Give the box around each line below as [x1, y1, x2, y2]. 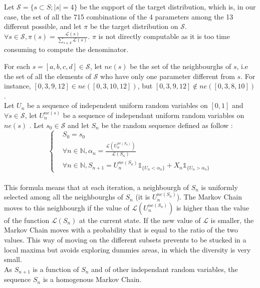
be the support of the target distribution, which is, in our [80, 1, 256, 11]
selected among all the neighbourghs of [4, 191, 123, 202]
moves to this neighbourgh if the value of [4, 202, 130, 212]
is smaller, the [210, 214, 254, 225]
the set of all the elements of [4, 70, 91, 81]
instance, [4, 80, 31, 91]
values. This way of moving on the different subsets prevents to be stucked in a [4, 234, 246, 244]
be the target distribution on [90, 21, 178, 31]
